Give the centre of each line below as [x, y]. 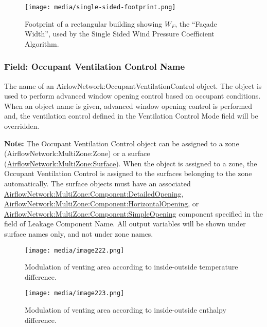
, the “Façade [196, 23]
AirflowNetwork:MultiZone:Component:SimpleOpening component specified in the [134, 213]
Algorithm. [42, 43]
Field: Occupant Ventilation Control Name [95, 66]
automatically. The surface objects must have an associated [97, 183]
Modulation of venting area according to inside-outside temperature [131, 267]
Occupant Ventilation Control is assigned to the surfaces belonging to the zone [128, 173]
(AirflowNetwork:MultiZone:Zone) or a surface [77, 153]
